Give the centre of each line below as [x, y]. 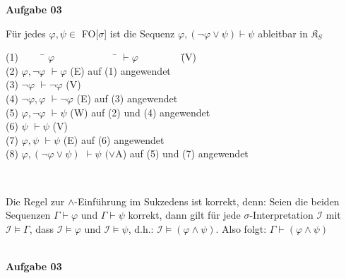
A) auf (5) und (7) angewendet [182, 153]
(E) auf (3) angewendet [127, 98]
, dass [42, 228]
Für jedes [26, 33]
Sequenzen [28, 215]
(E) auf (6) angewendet [114, 139]
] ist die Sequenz [139, 33]
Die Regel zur [35, 201]
